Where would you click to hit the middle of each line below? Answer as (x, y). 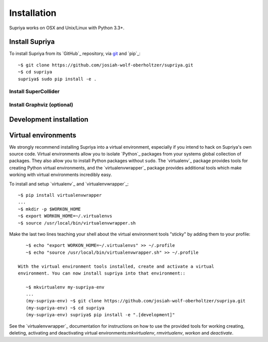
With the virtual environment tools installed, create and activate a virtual (116, 266)
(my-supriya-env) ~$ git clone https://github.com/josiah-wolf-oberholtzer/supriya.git (135, 301)
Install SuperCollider (34, 92)
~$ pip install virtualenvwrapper (60, 195)
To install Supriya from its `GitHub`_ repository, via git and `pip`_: (75, 54)
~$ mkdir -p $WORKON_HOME (50, 209)
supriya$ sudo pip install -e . (57, 79)
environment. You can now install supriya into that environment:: (102, 273)
